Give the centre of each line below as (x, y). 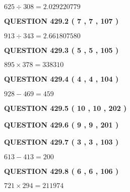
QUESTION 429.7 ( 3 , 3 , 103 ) (61, 141)
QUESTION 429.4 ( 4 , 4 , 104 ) (61, 79)
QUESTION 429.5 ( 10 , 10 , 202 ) (66, 108)
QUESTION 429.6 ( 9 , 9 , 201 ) (61, 125)
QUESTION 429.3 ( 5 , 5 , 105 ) (61, 50)
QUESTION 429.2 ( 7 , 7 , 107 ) (61, 21)
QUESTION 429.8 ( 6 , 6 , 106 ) (61, 171)
